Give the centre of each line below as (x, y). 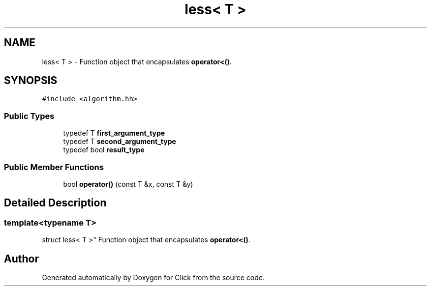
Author (21, 259)
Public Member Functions (54, 167)
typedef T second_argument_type (120, 142)
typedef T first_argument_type (114, 133)
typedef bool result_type (104, 150)
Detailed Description (55, 203)
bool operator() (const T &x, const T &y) (128, 184)
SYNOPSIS (31, 81)
